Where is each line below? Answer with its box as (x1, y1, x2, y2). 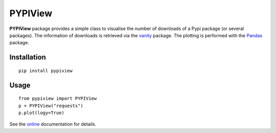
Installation (9, 53, 46, 62)
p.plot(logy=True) (18, 110, 65, 116)
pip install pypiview (18, 68, 73, 73)
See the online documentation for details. (9, 121, 97, 127)
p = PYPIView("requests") (18, 102, 84, 109)
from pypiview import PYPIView (18, 96, 97, 101)
